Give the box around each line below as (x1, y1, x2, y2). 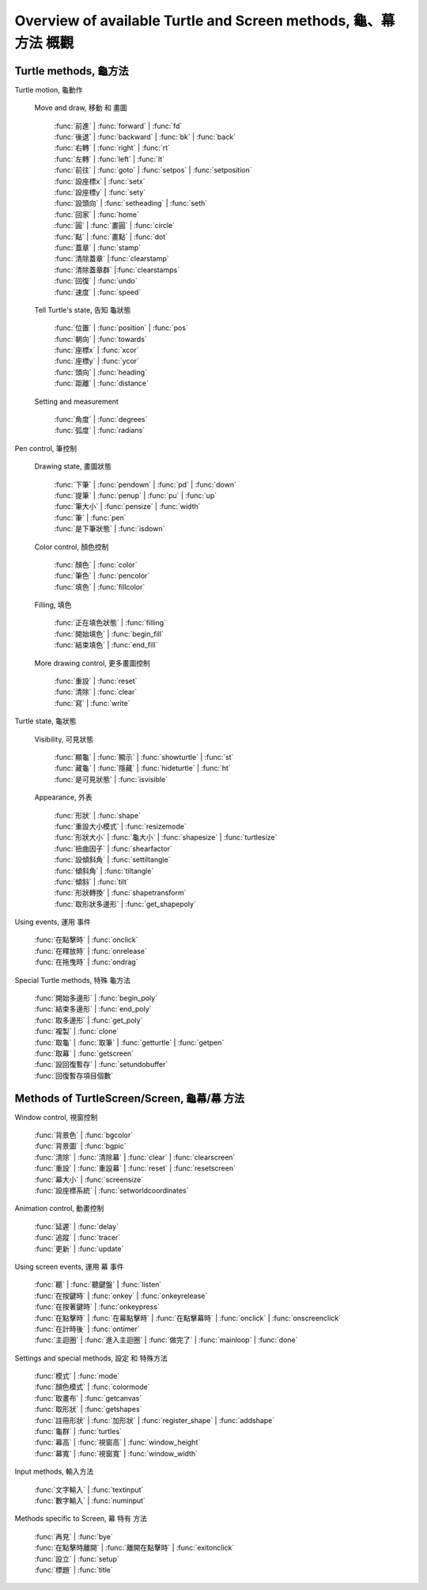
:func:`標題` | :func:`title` (34, 1565, 114, 1574)
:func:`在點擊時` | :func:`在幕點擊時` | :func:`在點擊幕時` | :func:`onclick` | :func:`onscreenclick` (34, 1313, 342, 1322)
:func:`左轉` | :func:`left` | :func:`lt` (54, 154, 165, 164)
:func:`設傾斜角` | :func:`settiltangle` (54, 855, 171, 864)
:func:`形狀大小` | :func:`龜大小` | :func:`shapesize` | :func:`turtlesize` (54, 833, 278, 842)
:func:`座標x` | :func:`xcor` (54, 345, 139, 355)
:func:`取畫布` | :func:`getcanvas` (34, 1393, 142, 1402)
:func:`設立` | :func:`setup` (34, 1554, 120, 1563)
